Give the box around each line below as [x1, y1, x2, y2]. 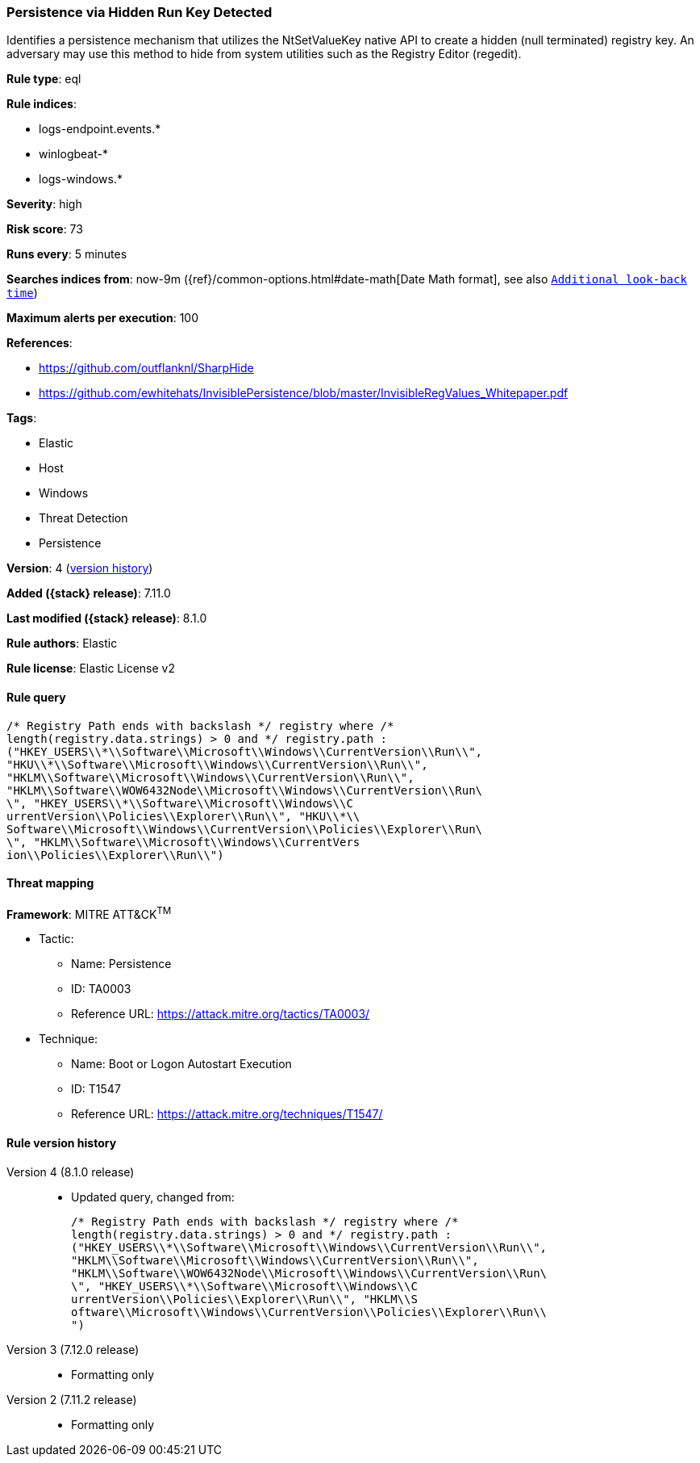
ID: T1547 [71, 1082, 121, 1096]
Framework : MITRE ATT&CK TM [6, 904, 172, 921]
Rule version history [6, 1136, 117, 1151]
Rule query [6, 690, 66, 704]
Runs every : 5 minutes [6, 247, 127, 262]
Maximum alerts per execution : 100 [6, 311, 199, 325]
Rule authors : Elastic [6, 636, 118, 651]
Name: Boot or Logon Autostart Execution [71, 1057, 292, 1071]
